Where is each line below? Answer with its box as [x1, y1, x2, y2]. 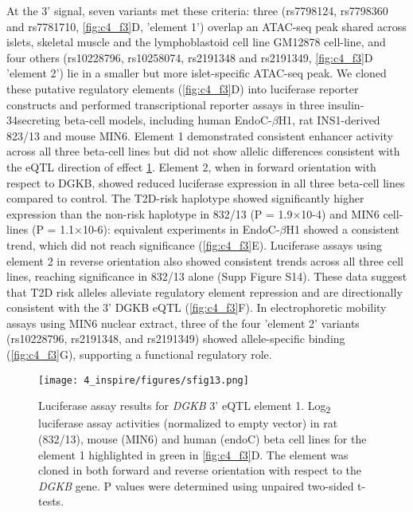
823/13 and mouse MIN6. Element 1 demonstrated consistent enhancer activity [6, 127, 393, 144]
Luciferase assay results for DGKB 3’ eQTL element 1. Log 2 [38, 397, 331, 416]
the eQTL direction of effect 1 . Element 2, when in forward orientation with [6, 158, 376, 175]
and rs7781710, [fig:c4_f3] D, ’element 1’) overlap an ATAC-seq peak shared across [6, 18, 407, 34]
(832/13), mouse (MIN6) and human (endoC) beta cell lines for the [38, 431, 367, 447]
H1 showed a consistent [286, 221, 400, 238]
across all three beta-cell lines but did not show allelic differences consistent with [6, 143, 400, 160]
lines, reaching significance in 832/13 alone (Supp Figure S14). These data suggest [6, 268, 407, 285]
